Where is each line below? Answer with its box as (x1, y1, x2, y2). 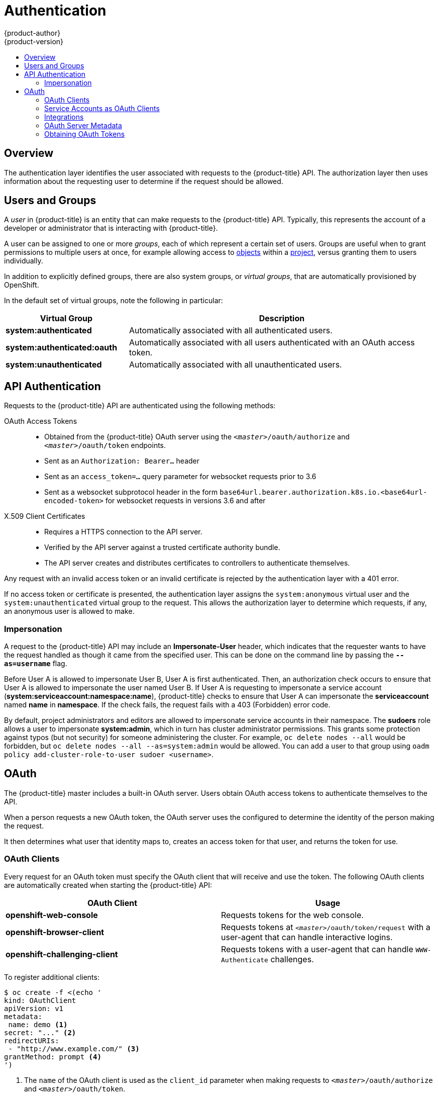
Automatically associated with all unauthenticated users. (129, 359, 342, 370)
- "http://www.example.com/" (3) (8, 1044, 140, 1053)
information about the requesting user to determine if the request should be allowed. (4, 176, 283, 186)
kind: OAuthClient (4, 996, 76, 1004)
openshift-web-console (6, 909, 98, 920)
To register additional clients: (4, 972, 99, 981)
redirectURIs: (4, 1036, 59, 1045)
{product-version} (4, 37, 64, 46)
